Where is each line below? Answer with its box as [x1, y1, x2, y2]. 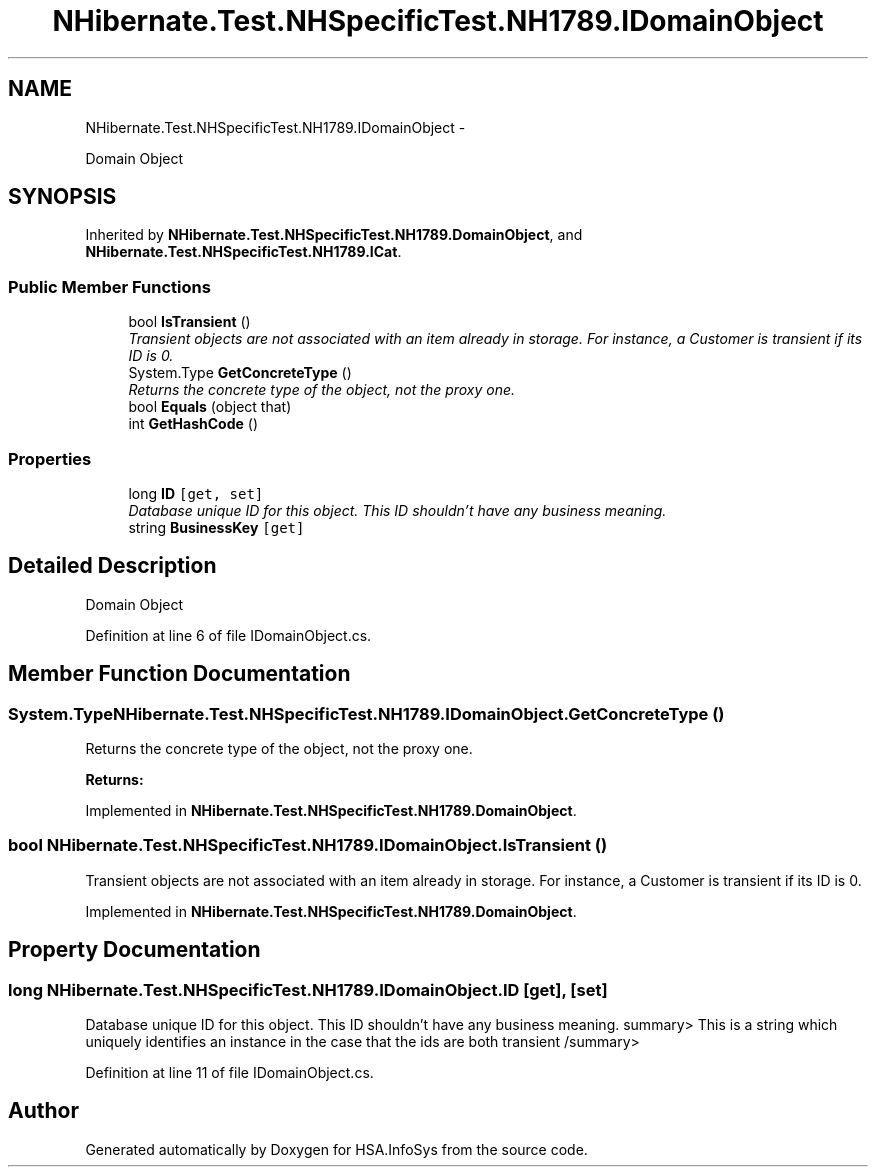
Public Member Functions [8, 276, 211, 297]
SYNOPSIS [8, 184, 117, 210]
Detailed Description [8, 553, 217, 579]
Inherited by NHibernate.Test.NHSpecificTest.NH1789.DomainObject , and [85, 226, 583, 244]
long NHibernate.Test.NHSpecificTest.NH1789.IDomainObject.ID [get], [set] [8, 979, 608, 1000]
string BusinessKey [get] [128, 518, 305, 536]
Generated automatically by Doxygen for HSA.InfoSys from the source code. [85, 1140, 588, 1158]
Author [8, 1098, 79, 1124]
